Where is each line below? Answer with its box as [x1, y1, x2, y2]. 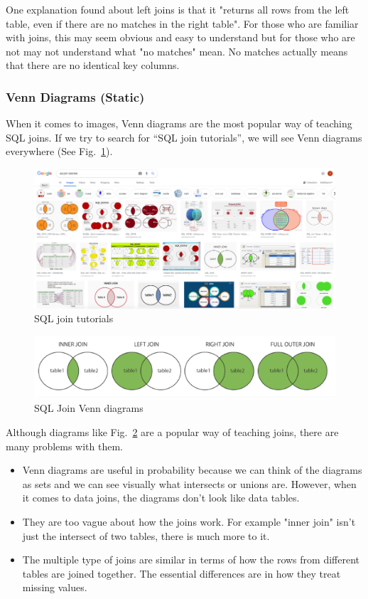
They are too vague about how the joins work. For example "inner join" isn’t [22, 514, 356, 529]
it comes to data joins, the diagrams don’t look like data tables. [22, 490, 300, 505]
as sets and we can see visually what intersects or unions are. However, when [22, 476, 357, 491]
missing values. [22, 580, 87, 595]
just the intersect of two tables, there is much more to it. [22, 528, 270, 543]
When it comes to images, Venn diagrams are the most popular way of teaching [6, 116, 352, 131]
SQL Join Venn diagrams [34, 401, 144, 415]
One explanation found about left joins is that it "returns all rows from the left [6, 2, 350, 16]
